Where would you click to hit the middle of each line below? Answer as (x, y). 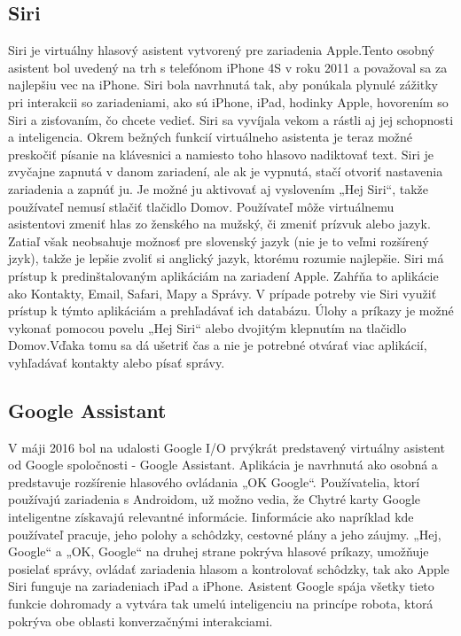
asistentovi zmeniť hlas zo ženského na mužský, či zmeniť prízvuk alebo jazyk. (219, 224)
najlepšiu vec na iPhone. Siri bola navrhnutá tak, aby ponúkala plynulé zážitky (223, 85)
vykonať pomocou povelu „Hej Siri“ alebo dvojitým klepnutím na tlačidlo (207, 327)
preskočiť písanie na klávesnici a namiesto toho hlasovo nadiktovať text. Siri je (221, 154)
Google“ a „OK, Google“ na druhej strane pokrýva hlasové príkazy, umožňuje (219, 551)
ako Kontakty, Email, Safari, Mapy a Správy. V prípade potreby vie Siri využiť (223, 293)
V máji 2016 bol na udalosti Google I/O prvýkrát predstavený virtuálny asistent (227, 447)
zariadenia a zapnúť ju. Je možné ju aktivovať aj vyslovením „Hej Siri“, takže (219, 188)
